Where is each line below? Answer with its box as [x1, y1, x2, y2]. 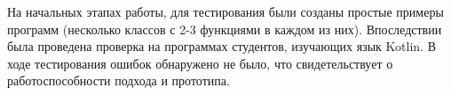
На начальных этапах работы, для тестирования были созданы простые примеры [7, 3, 444, 20]
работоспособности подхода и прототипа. [7, 71, 230, 90]
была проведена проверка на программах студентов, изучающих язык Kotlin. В [7, 37, 436, 55]
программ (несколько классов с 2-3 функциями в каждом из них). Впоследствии [7, 19, 442, 38]
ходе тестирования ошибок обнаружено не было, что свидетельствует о [7, 54, 393, 72]
